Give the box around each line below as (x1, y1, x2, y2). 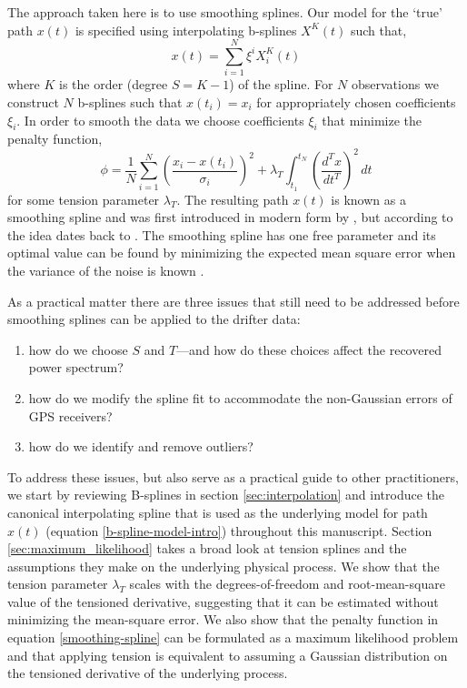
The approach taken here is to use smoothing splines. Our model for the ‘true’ (7, 3, 442, 21)
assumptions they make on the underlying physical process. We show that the (7, 556, 440, 575)
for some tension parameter (7, 189, 160, 208)
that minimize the (322, 110, 422, 129)
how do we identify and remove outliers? (28, 437, 253, 456)
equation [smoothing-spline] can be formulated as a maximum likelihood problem (7, 628, 459, 647)
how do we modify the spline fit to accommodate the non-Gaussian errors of (28, 388, 452, 407)
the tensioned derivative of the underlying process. (7, 663, 288, 683)
